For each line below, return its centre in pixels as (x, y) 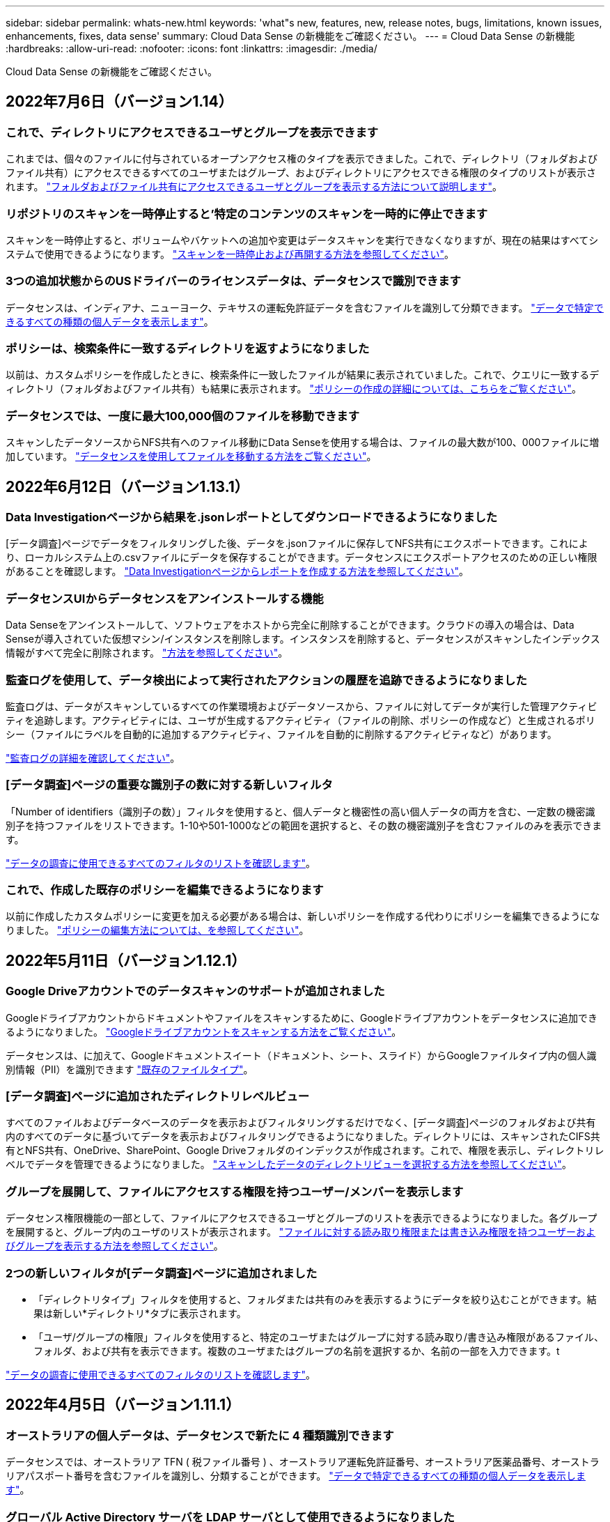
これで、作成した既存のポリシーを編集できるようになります (165, 890)
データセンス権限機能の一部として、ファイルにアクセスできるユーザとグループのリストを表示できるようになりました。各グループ (302, 1218)
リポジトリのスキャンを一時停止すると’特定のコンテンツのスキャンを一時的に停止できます (247, 214)
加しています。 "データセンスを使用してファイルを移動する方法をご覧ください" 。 (191, 456)
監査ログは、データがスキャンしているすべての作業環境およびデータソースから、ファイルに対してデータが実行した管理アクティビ (302, 706)
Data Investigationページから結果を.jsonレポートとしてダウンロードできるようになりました (252, 517)
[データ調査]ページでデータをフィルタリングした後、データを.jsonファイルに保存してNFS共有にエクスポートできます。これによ (297, 544)
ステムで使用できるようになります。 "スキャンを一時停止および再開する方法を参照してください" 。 (230, 254)
